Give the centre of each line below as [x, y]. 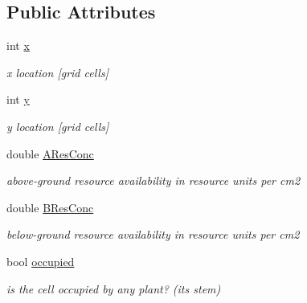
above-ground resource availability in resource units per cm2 [153, 180]
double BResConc [50, 207]
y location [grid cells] [58, 126]
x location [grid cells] [57, 72]
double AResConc [50, 153]
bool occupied [41, 261]
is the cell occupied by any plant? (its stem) [114, 288]
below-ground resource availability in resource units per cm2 [153, 234]
